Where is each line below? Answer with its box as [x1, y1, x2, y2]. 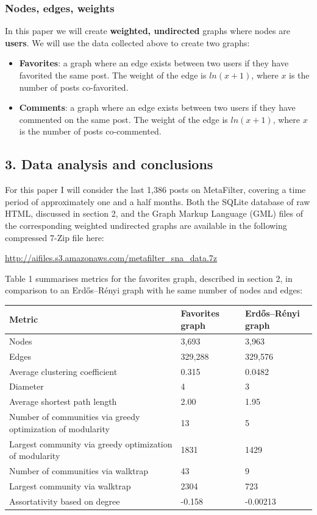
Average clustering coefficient [9, 365, 118, 377]
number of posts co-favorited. [19, 80, 129, 93]
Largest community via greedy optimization [9, 437, 173, 450]
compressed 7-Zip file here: [5, 231, 104, 243]
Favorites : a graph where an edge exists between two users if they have [19, 57, 289, 69]
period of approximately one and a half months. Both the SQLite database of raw [5, 195, 310, 208]
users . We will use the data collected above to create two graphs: [5, 36, 250, 49]
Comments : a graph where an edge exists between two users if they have [19, 101, 296, 114]
